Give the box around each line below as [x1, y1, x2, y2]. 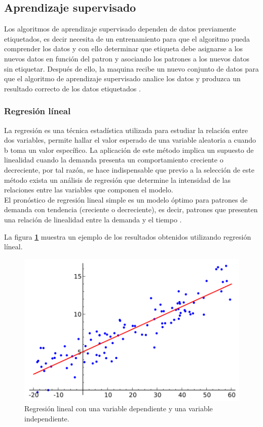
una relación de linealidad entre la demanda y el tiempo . [4, 214, 182, 224]
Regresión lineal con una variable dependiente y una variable [24, 403, 213, 414]
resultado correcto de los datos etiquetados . [4, 83, 141, 93]
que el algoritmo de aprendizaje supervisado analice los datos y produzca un [4, 73, 241, 84]
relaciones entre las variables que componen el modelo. [4, 184, 173, 195]
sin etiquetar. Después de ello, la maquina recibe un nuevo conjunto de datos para [4, 63, 259, 74]
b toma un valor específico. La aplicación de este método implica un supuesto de [4, 144, 254, 155]
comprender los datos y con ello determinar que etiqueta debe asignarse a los [4, 43, 243, 54]
